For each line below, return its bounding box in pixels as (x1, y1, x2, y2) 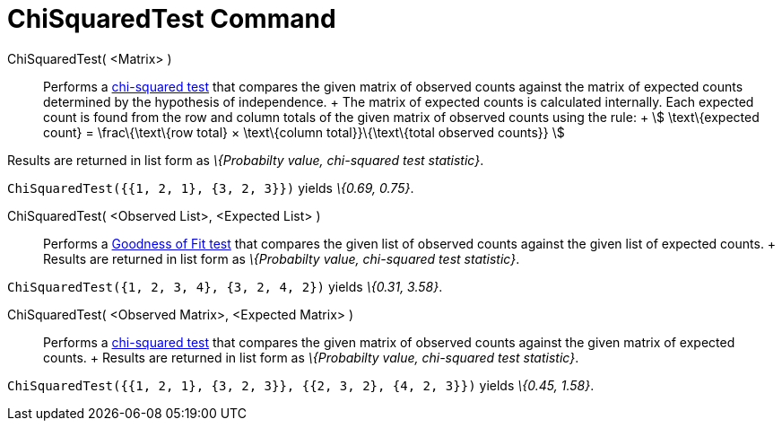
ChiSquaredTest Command (7, 4, 336, 34)
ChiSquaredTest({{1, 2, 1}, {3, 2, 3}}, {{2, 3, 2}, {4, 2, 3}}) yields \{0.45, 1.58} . (7, 377, 595, 393)
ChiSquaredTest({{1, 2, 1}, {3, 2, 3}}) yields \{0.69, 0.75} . (7, 179, 414, 196)
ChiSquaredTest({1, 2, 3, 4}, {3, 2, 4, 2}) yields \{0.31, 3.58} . (7, 278, 443, 294)
